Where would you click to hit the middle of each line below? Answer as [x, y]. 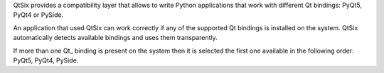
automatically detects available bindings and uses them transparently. [115, 38]
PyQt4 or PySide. [38, 15]
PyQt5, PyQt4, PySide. [46, 60]
